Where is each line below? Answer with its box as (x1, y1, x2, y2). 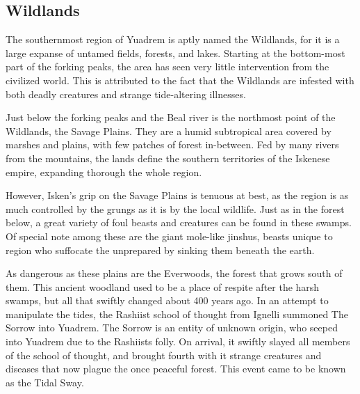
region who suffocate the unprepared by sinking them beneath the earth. (6, 242, 315, 257)
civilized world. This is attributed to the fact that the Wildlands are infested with (6, 72, 354, 87)
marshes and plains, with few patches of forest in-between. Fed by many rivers (6, 137, 339, 152)
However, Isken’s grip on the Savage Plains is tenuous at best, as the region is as (6, 188, 349, 203)
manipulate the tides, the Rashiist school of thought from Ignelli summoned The (6, 306, 348, 321)
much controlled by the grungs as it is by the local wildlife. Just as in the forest (6, 201, 345, 216)
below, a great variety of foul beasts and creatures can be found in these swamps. (6, 215, 352, 230)
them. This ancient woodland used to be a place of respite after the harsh (6, 279, 320, 294)
